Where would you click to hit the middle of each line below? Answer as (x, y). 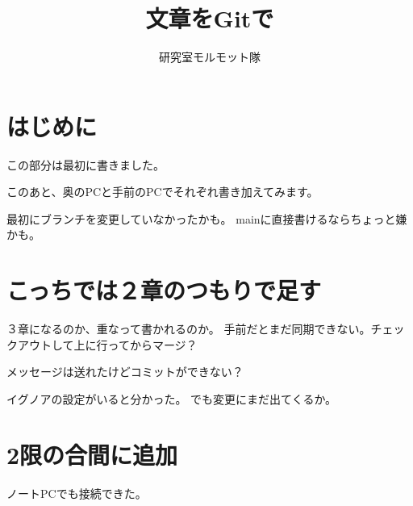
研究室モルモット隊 (210, 57)
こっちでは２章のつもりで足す (164, 290)
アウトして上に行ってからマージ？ (107, 344)
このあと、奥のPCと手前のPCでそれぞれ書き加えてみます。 (163, 192)
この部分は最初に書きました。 (86, 164)
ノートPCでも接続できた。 (77, 493)
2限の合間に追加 (92, 454)
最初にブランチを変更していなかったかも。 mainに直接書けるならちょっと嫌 (207, 218)
